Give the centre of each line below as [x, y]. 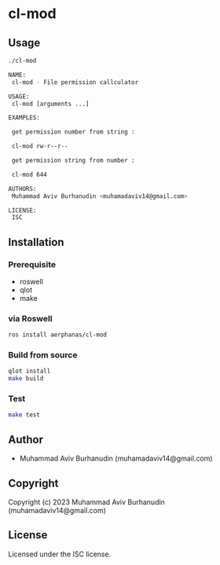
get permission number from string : [73, 132]
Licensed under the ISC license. [60, 554]
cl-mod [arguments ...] [50, 104]
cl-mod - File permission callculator [75, 82]
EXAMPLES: [24, 118]
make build [26, 379]
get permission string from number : [73, 160]
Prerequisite [32, 264]
